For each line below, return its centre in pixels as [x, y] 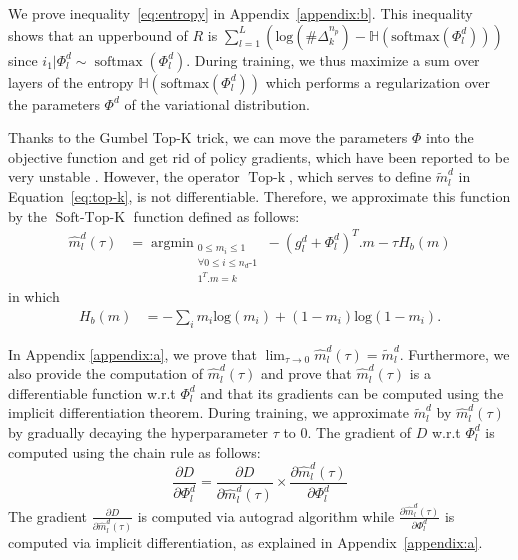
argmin [172, 242]
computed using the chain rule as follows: [134, 451]
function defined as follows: [216, 215]
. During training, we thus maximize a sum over [333, 59]
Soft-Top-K [90, 217]
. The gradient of [359, 431]
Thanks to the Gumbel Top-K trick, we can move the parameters [208, 137]
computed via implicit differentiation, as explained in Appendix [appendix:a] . [245, 542]
